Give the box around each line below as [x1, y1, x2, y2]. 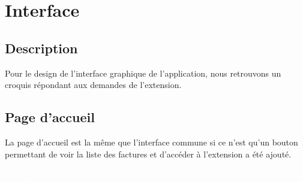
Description [5, 38, 78, 57]
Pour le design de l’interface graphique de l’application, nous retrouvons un [5, 66, 281, 79]
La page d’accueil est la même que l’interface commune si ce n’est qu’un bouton [5, 135, 298, 148]
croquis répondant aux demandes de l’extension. [5, 78, 182, 91]
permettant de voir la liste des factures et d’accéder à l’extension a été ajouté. [5, 147, 292, 160]
